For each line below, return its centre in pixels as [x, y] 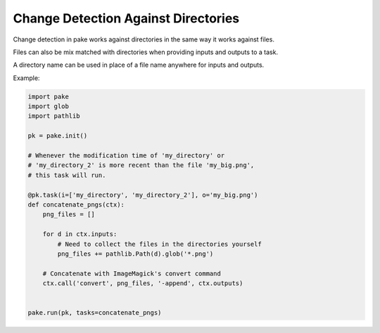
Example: [26, 78]
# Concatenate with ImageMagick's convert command [132, 273]
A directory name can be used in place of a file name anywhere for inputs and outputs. [139, 65]
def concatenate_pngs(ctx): [76, 205]
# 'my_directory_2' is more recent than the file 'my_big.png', [141, 165]
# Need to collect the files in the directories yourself [159, 244]
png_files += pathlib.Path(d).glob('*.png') [135, 254]
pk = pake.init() [58, 136]
